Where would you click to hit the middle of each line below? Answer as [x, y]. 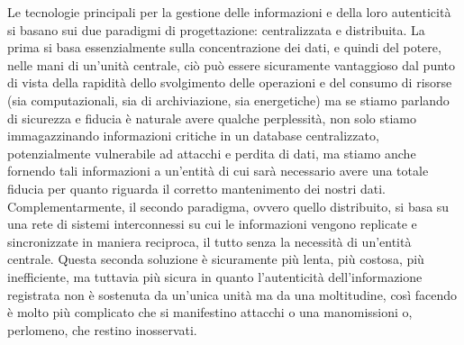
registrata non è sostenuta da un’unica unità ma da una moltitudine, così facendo [232, 294]
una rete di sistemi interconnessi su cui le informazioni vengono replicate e [212, 224]
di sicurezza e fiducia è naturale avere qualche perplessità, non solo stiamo [212, 118]
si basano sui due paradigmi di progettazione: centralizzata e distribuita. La [216, 29]
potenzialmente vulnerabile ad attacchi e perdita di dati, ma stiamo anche [212, 153]
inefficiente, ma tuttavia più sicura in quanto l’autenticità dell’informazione [215, 276]
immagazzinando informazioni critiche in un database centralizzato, [193, 136]
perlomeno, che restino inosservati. [102, 329]
